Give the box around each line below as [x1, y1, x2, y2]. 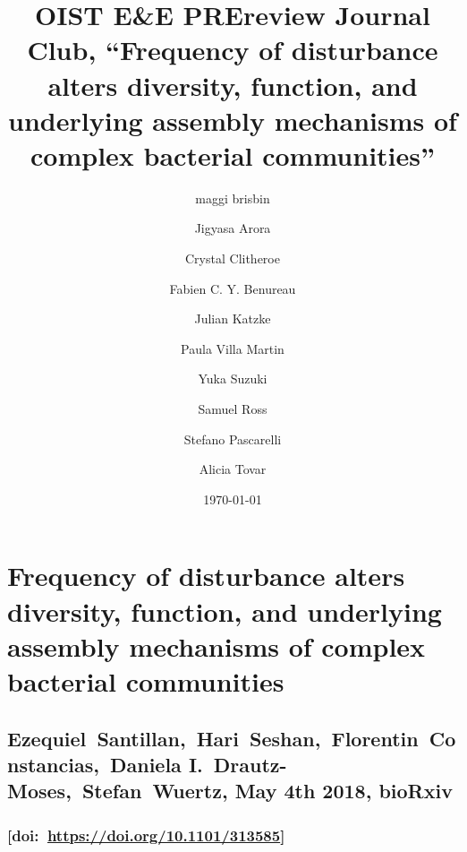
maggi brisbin [195, 188, 270, 207]
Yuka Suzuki [198, 369, 267, 388]
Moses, [7, 777, 72, 805]
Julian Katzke [194, 309, 271, 328]
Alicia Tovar [199, 460, 267, 478]
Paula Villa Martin [181, 339, 284, 357]
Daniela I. [109, 750, 203, 778]
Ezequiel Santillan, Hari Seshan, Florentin [7, 724, 419, 752]
